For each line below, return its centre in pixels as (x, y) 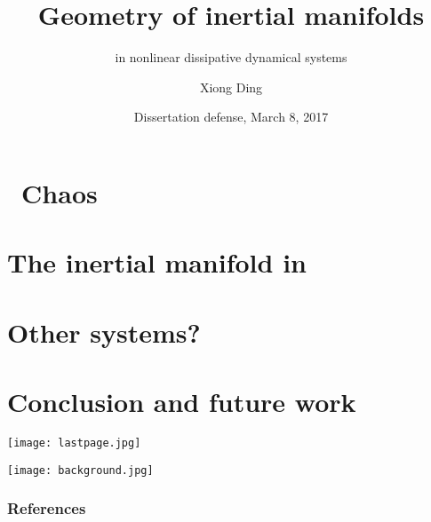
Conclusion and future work (182, 402)
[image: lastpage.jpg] (74, 443)
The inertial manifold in (157, 262)
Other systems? (104, 332)
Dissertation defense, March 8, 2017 (231, 117)
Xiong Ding (231, 87)
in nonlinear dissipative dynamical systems (231, 57)
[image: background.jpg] (80, 470)
